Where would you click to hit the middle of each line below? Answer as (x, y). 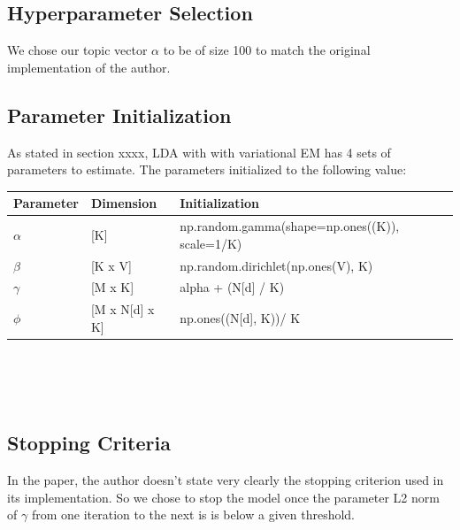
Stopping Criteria (89, 443)
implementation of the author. (89, 67)
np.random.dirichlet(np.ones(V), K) (276, 265)
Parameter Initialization (119, 115)
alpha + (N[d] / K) (232, 287)
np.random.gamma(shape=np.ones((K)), (290, 226)
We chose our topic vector (77, 50)
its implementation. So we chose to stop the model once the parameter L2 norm (223, 497)
